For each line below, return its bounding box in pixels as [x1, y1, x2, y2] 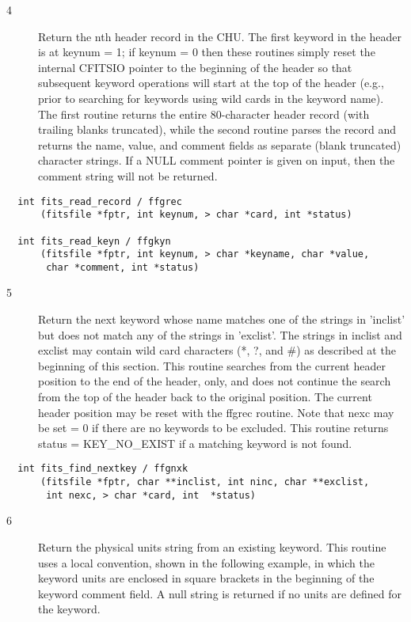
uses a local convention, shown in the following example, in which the [38, 554, 375, 571]
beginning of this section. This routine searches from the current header [38, 357, 386, 374]
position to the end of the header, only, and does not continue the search [38, 373, 391, 389]
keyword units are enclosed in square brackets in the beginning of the [38, 570, 375, 586]
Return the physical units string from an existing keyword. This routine [38, 538, 386, 555]
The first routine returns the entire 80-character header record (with [38, 105, 370, 122]
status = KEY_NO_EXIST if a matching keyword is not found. [38, 434, 352, 451]
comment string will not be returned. [38, 167, 218, 184]
